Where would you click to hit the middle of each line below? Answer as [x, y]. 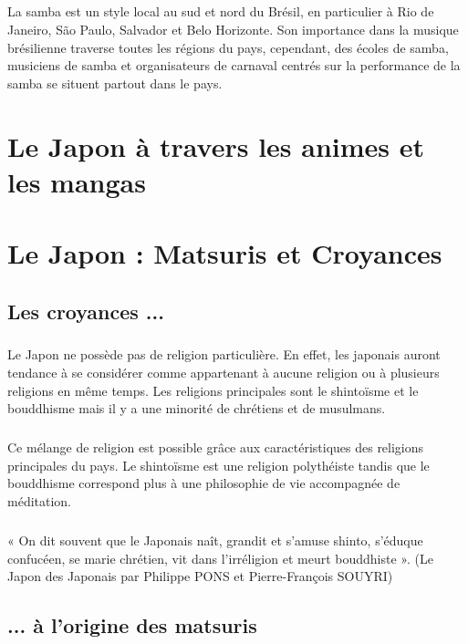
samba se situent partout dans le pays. [115, 83]
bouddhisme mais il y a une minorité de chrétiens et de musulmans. [197, 408]
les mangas [77, 181]
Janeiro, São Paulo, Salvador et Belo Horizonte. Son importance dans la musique [233, 29]
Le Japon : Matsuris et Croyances [225, 253]
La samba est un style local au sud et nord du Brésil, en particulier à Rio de [221, 11]
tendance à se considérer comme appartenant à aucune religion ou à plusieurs [224, 373]
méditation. [40, 500]
